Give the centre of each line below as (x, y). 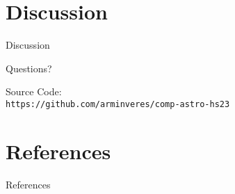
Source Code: (34, 91)
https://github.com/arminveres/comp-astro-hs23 (118, 104)
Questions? (29, 68)
